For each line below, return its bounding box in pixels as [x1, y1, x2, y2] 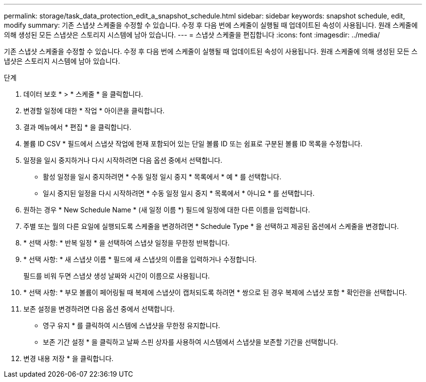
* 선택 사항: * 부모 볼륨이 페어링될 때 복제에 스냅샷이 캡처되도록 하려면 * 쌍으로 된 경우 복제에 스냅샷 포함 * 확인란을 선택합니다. [23, 288, 407, 296]
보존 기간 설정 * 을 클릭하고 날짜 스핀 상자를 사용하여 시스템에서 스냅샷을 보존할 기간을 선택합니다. [43, 338, 338, 346]
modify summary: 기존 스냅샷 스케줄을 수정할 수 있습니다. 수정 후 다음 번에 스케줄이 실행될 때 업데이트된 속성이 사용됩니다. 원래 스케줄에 [4, 21, 418, 29]
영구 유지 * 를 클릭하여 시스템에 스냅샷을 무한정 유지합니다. [43, 321, 220, 330]
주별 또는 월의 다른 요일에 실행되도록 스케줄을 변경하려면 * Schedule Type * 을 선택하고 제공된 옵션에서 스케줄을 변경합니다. [23, 222, 399, 230]
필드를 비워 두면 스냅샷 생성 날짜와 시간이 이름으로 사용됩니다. [23, 272, 210, 280]
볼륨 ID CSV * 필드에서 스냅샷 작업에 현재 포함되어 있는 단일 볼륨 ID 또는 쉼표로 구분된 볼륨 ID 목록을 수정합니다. [23, 139, 363, 148]
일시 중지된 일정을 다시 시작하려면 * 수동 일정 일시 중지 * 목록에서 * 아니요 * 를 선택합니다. [43, 189, 315, 197]
